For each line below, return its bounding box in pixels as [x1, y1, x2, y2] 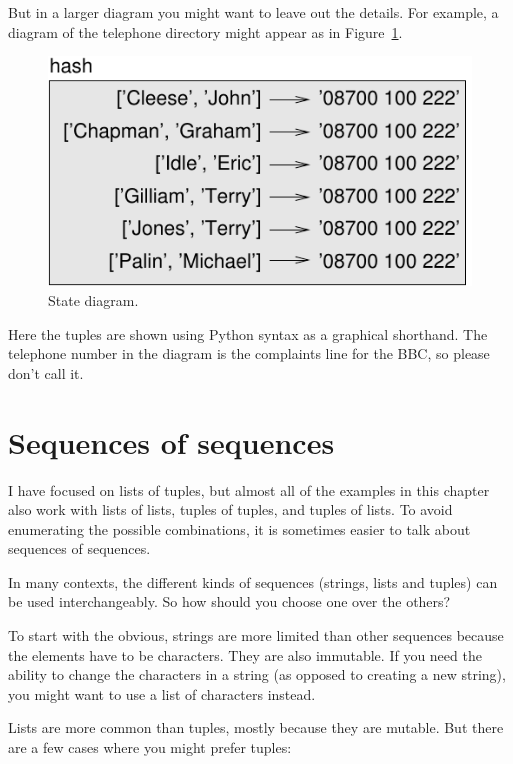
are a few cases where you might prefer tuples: [8, 737, 292, 758]
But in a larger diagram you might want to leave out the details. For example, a [8, 2, 499, 22]
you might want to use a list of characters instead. [8, 683, 316, 704]
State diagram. [48, 290, 139, 311]
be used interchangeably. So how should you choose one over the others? [8, 591, 451, 612]
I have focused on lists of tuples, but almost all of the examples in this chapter [8, 479, 490, 500]
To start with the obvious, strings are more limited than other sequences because [8, 625, 504, 646]
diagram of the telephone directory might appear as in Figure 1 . [8, 21, 403, 42]
